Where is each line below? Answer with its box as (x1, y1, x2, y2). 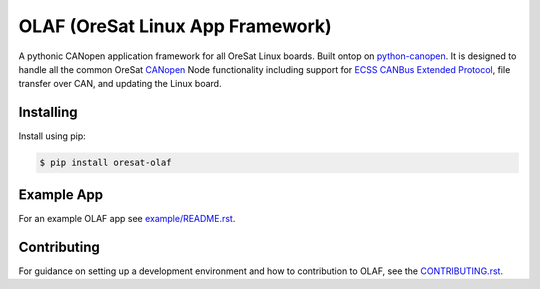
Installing (18, 104, 79, 121)
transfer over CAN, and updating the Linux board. (18, 78, 222, 90)
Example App (18, 186, 104, 203)
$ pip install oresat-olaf (39, 157, 172, 169)
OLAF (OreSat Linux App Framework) (18, 15, 332, 37)
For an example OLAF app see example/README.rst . (18, 212, 236, 224)
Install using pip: (18, 130, 87, 142)
